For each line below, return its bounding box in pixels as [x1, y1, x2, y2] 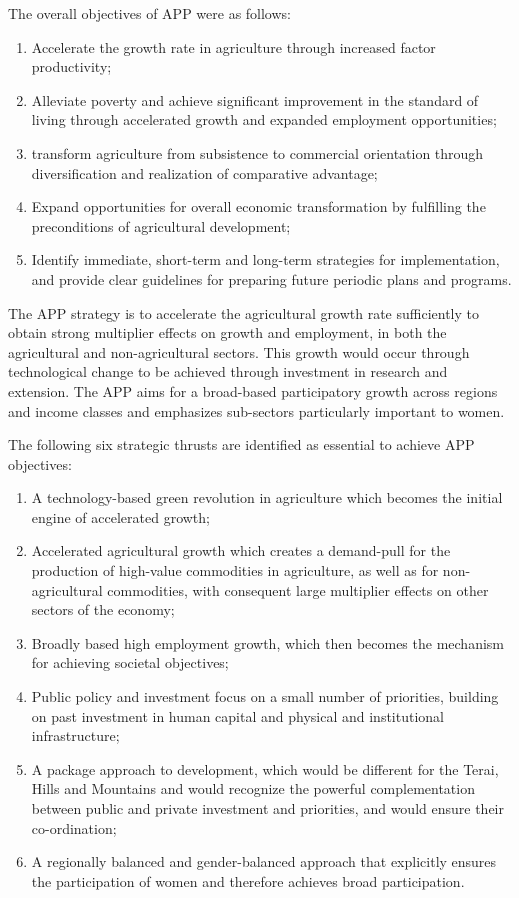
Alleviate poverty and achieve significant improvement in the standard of [31, 89, 479, 110]
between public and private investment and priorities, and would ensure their [31, 798, 504, 818]
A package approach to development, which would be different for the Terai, [31, 758, 499, 779]
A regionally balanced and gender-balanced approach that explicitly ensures [31, 851, 497, 872]
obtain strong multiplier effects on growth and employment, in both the [8, 322, 447, 343]
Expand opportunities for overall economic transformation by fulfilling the [31, 196, 486, 217]
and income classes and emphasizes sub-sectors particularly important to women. [8, 400, 505, 421]
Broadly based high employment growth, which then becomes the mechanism [31, 632, 504, 653]
